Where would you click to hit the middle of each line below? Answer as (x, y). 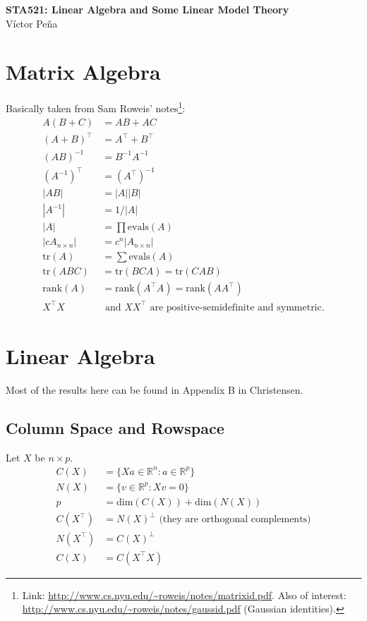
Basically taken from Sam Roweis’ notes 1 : (96, 107)
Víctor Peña (32, 23)
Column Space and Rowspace (115, 428)
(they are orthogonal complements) (235, 520)
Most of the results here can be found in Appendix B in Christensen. (155, 390)
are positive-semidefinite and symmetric (236, 307)
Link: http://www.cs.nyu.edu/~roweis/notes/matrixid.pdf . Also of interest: (184, 595)
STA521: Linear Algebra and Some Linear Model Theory (148, 9)
